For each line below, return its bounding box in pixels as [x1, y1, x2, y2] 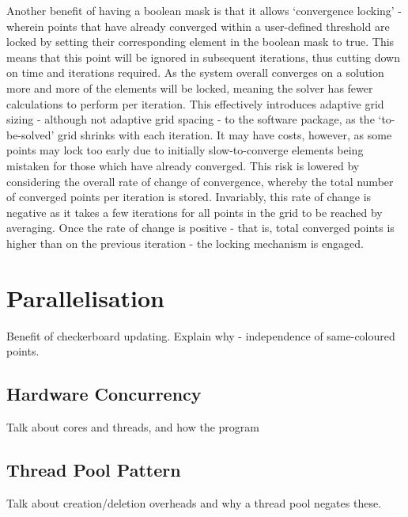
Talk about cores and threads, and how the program [6, 419, 259, 435]
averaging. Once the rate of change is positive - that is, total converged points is [6, 219, 395, 236]
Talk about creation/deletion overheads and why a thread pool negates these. [6, 494, 382, 511]
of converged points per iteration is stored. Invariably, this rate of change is [6, 188, 372, 205]
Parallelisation [6, 281, 164, 314]
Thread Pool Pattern [6, 458, 181, 481]
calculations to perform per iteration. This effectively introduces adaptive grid [6, 95, 384, 112]
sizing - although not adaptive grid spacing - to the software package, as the [6, 111, 375, 127]
